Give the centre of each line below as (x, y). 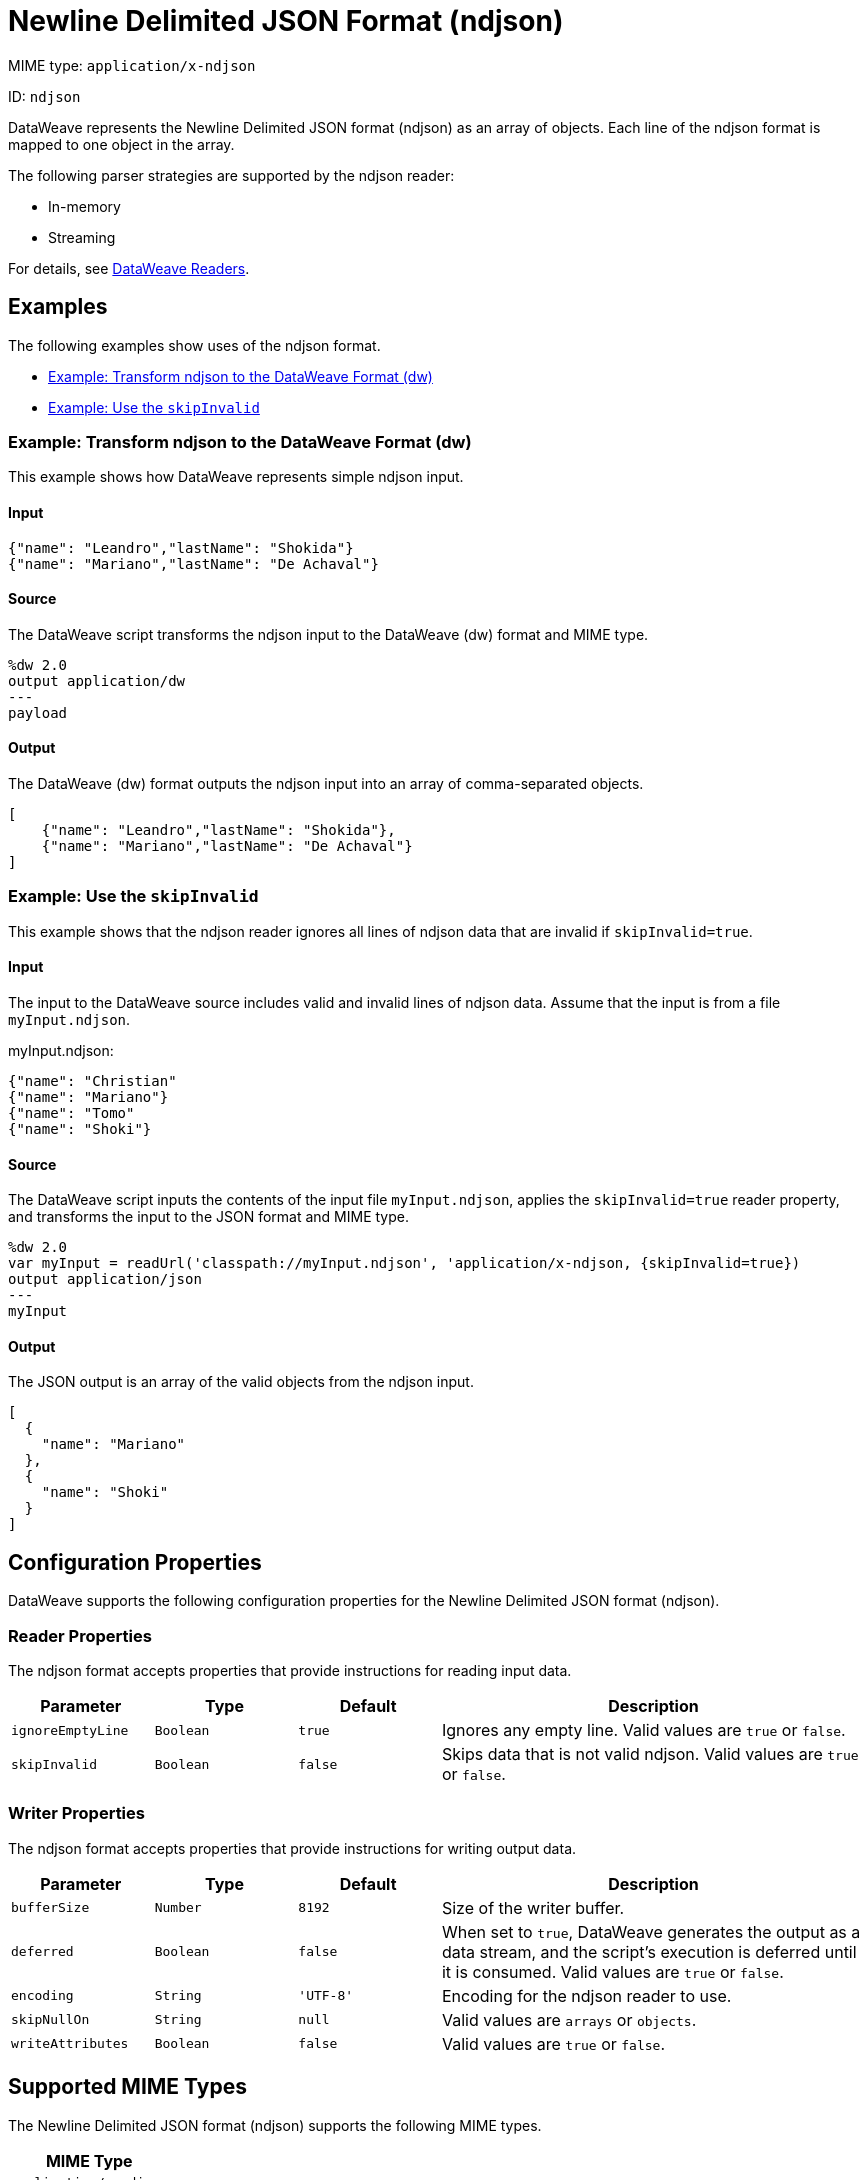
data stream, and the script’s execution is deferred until (649, 1951)
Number (178, 1908)
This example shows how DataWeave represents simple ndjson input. (236, 477)
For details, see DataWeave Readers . (129, 268)
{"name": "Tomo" (71, 1112)
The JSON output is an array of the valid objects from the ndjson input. (241, 1382)
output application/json (105, 1279)
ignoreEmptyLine (70, 1730)
